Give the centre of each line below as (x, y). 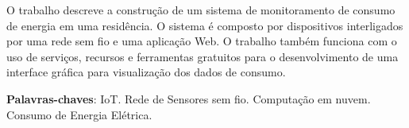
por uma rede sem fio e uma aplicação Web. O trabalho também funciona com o (202, 41)
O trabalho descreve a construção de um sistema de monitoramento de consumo (201, 10)
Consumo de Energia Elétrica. (79, 114)
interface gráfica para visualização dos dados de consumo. (146, 72)
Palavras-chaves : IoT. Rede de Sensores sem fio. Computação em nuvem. (189, 98)
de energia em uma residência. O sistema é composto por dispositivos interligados (205, 25)
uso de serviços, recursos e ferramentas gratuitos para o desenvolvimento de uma (203, 56)
